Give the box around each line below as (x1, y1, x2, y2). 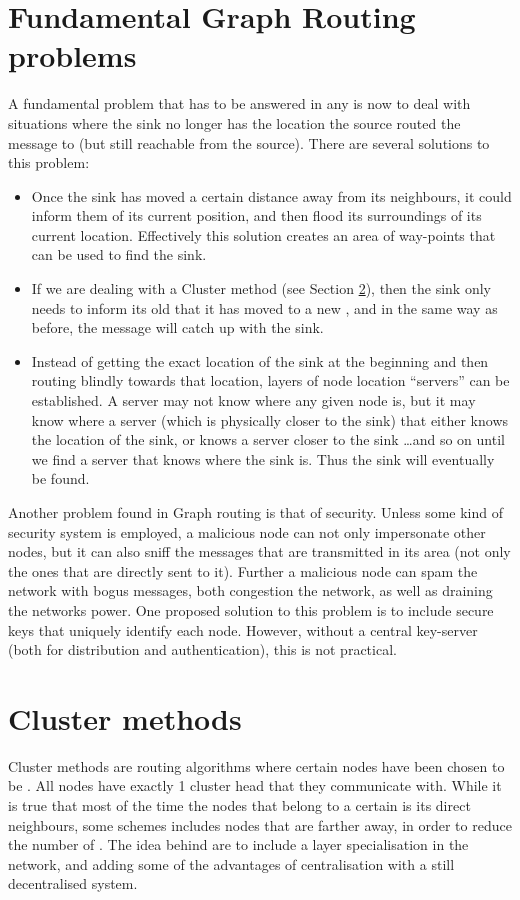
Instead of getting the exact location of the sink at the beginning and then (31, 350, 489, 371)
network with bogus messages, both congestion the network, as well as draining (8, 580, 493, 601)
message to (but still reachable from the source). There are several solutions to (8, 132, 490, 153)
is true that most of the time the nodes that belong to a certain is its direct (8, 795, 471, 816)
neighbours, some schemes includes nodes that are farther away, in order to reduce (8, 814, 512, 835)
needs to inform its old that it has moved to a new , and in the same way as (31, 297, 498, 318)
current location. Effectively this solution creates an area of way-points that (31, 224, 496, 245)
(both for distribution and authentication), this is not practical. (8, 639, 397, 660)
